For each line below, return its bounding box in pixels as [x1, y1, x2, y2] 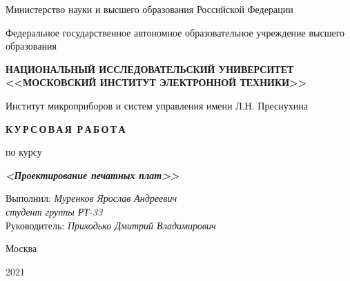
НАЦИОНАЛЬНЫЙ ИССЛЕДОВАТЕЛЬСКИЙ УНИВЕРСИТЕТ [6, 61, 294, 76]
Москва [6, 241, 37, 256]
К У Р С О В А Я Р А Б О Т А [6, 121, 126, 136]
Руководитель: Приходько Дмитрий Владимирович [6, 218, 216, 232]
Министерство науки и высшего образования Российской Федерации [6, 2, 293, 16]
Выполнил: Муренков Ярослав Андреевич [6, 191, 177, 205]
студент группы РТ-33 [6, 204, 103, 218]
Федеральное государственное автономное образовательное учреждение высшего [6, 25, 345, 39]
